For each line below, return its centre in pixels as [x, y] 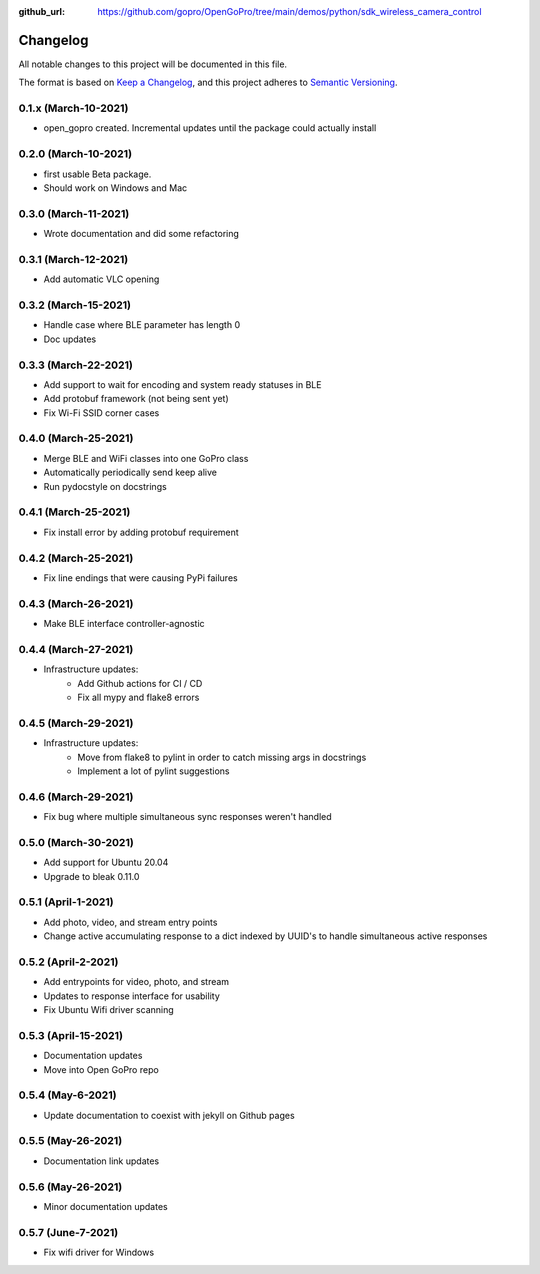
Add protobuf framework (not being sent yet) [136, 399]
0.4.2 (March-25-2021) [76, 558]
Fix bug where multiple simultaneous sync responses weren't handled [187, 817]
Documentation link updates [101, 1161]
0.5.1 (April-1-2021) [66, 902]
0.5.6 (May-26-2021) [70, 1187]
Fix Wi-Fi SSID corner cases [101, 412]
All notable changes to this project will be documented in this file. [153, 64]
